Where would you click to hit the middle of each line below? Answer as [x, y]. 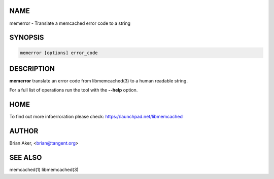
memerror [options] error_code [59, 53]
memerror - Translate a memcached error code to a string [70, 23]
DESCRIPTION [32, 69]
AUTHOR [24, 131]
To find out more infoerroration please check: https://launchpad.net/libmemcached [96, 117]
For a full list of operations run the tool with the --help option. [74, 90]
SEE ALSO [26, 158]
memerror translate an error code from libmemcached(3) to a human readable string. [98, 81]
